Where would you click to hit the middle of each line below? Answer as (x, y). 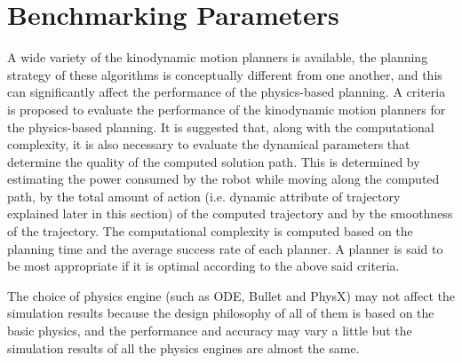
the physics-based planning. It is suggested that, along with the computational (221, 126)
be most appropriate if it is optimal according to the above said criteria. (203, 266)
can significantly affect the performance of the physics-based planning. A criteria (227, 92)
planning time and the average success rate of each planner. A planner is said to (225, 248)
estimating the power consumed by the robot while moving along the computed (223, 179)
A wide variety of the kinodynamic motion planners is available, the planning (218, 57)
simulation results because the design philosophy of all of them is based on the (221, 313)
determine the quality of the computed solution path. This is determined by (214, 161)
